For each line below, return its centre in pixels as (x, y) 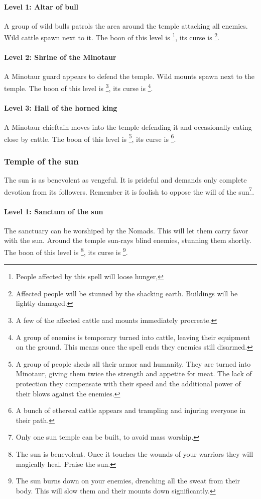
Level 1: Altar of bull (41, 6)
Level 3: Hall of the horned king (61, 107)
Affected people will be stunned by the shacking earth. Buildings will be (127, 293)
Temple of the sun (41, 161)
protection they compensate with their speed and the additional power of (128, 383)
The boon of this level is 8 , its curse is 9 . (66, 251)
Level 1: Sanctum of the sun (54, 211)
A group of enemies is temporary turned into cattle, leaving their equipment (133, 337)
